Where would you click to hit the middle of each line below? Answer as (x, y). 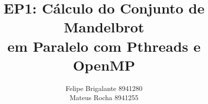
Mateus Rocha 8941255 (104, 97)
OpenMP (104, 65)
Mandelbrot (104, 27)
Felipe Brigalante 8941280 (104, 88)
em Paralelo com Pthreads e (104, 46)
